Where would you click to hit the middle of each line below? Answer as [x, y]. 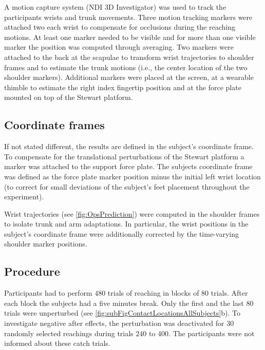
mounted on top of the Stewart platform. [69, 97]
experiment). [24, 197]
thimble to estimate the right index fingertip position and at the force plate [123, 87]
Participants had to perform [48, 293]
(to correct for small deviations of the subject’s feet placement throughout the [127, 186]
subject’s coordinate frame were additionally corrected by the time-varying [121, 233]
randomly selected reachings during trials [69, 333]
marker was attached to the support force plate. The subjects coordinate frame [128, 166]
